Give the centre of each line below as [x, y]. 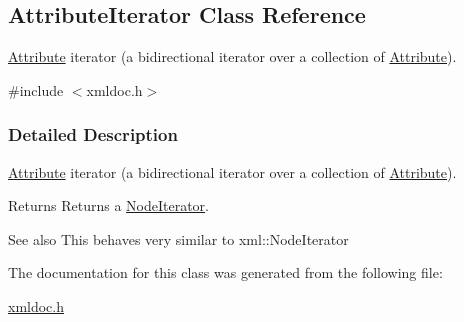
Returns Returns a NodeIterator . [109, 205]
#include [36, 89]
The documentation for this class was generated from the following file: [225, 272]
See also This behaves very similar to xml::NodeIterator [178, 238]
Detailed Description [93, 134]
